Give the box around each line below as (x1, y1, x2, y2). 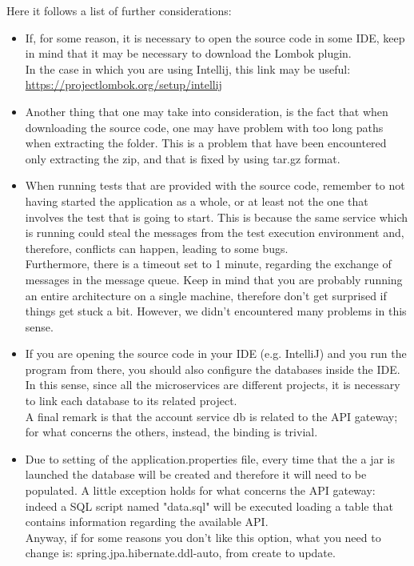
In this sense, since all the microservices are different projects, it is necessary (25, 376, 400, 393)
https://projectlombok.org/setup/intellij (25, 76, 222, 93)
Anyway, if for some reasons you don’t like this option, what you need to (25, 528, 381, 545)
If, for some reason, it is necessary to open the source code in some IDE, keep (25, 29, 405, 46)
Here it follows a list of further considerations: (6, 2, 232, 18)
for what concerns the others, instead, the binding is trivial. (25, 423, 318, 440)
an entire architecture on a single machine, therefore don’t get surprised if (25, 287, 387, 303)
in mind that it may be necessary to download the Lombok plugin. (25, 45, 352, 62)
